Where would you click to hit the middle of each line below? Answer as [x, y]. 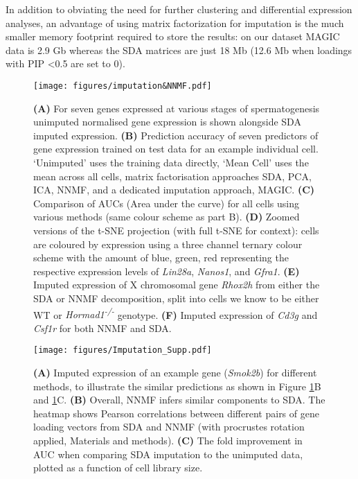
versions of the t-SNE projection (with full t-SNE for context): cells [176, 230]
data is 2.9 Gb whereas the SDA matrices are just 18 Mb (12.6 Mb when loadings [179, 50]
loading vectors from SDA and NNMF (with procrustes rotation [169, 427]
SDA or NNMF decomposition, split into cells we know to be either [176, 298]
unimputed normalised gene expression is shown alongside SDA [167, 122]
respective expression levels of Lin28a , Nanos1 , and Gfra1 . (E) [167, 271]
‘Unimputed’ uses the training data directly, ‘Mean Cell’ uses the [171, 162]
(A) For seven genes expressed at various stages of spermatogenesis [177, 108]
